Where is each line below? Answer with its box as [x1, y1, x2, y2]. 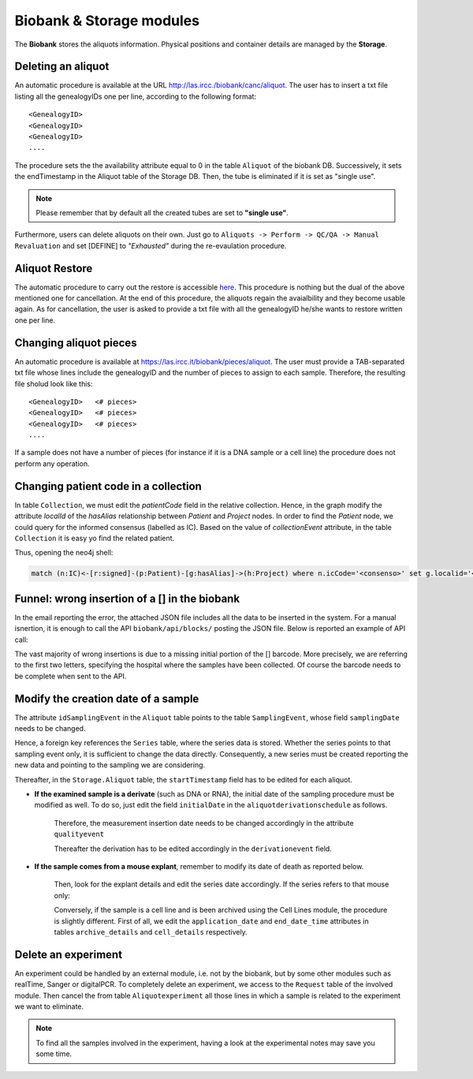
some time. [35, 1049, 73, 1058]
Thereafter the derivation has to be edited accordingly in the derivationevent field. [54, 844, 333, 853]
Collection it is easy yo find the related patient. [14, 533, 175, 543]
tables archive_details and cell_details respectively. [54, 927, 248, 936]
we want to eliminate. [14, 1002, 84, 1011]
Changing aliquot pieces [14, 336, 137, 349]
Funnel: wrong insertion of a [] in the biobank [14, 592, 240, 605]
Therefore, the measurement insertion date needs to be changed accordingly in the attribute [54, 818, 354, 827]
